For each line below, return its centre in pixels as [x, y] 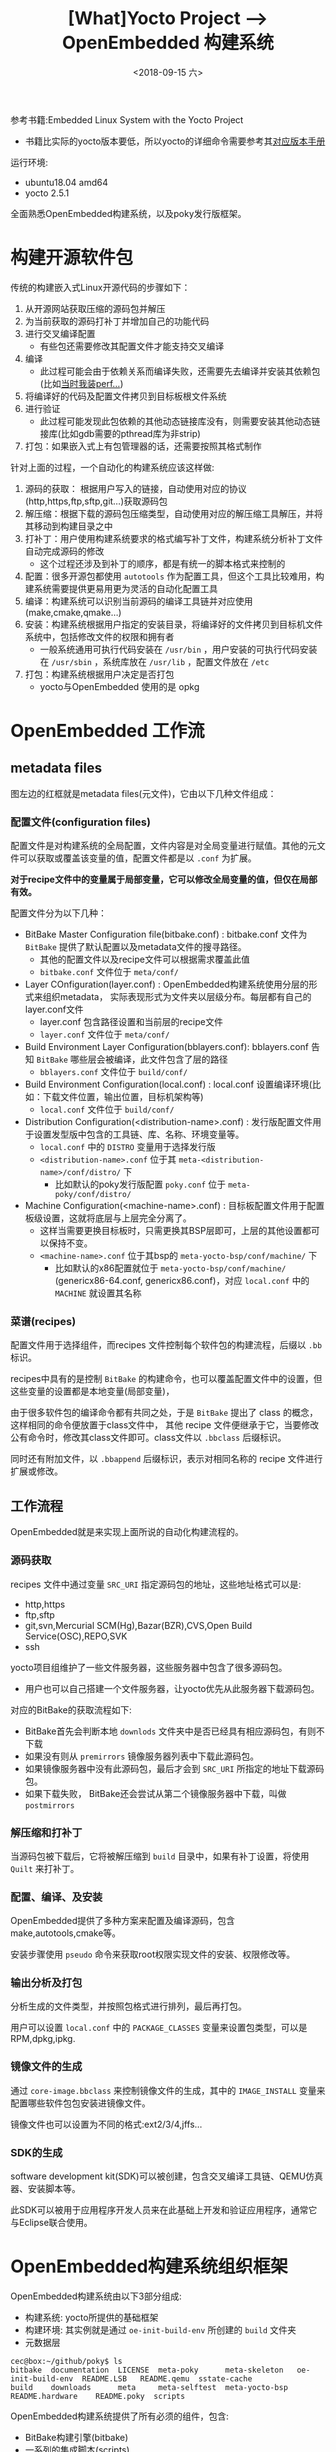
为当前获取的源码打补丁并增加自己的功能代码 [117, 321]
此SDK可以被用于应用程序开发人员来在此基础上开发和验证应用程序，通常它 [164, 2210]
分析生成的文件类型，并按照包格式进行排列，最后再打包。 [128, 2006]
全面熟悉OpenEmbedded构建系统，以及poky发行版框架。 [128, 213]
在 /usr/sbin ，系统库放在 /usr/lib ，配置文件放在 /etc [154, 661]
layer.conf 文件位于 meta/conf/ [104, 1034]
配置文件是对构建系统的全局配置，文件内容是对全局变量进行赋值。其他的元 [163, 846]
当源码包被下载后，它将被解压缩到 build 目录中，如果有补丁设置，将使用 [160, 1856]
